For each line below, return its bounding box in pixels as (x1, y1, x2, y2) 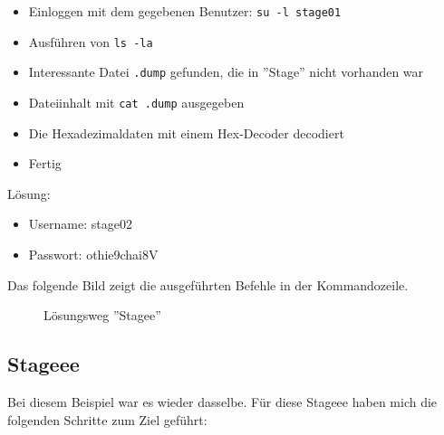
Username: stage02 (28, 214, 132, 233)
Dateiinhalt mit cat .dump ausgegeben (28, 92, 245, 111)
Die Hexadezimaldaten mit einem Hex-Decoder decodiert (28, 123, 344, 142)
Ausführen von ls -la (28, 32, 153, 51)
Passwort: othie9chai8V (28, 245, 159, 263)
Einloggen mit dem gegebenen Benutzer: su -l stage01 (28, 2, 342, 20)
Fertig (28, 154, 62, 173)
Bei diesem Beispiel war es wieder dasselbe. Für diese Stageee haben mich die (7, 392, 438, 411)
